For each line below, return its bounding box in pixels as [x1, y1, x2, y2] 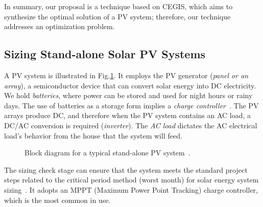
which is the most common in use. [4, 194, 111, 205]
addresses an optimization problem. [4, 21, 115, 32]
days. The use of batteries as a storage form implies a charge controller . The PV [4, 100, 259, 110]
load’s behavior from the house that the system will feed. [4, 130, 182, 141]
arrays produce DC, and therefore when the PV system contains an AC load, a [4, 110, 251, 121]
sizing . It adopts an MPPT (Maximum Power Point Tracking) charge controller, [4, 184, 258, 195]
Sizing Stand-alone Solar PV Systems [4, 46, 206, 62]
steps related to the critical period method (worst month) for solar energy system [4, 174, 259, 185]
